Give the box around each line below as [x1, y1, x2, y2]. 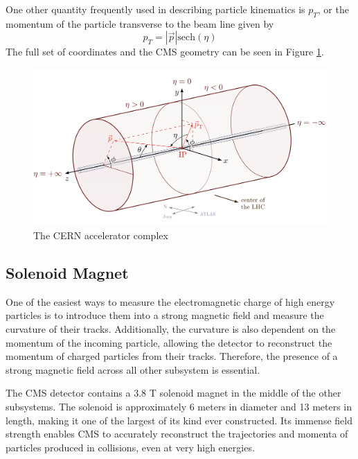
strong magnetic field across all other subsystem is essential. [6, 362, 260, 376]
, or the [317, 2, 349, 16]
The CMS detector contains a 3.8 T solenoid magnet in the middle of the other [6, 386, 341, 400]
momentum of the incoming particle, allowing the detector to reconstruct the [6, 335, 332, 349]
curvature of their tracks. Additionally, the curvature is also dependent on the [6, 322, 336, 336]
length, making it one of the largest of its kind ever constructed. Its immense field [6, 413, 352, 427]
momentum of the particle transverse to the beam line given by [6, 16, 274, 31]
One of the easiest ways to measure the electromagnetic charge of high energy [6, 294, 335, 309]
